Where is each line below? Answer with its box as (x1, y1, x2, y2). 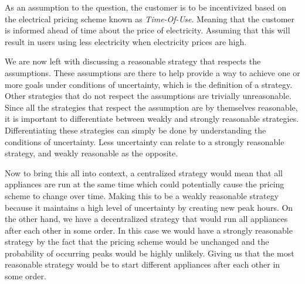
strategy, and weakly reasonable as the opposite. (5, 147, 178, 159)
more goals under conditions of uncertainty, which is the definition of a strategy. (5, 78, 293, 90)
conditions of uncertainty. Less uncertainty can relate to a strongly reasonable (5, 135, 284, 148)
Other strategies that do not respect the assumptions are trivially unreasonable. (5, 90, 292, 102)
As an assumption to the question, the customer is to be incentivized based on (5, 1, 287, 13)
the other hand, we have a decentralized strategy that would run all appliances (5, 213, 288, 225)
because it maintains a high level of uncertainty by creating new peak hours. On (5, 201, 293, 213)
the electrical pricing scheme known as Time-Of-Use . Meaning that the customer (5, 12, 295, 25)
